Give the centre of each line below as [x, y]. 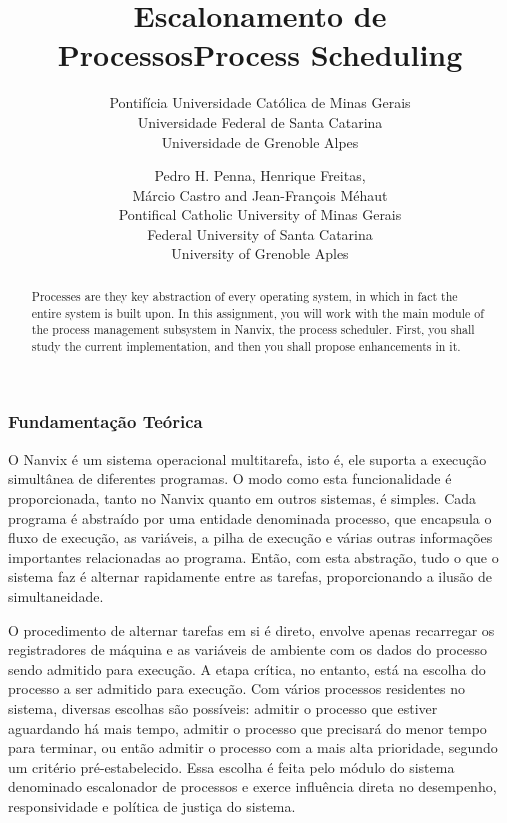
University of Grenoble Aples [260, 253]
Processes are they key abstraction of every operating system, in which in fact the [244, 295]
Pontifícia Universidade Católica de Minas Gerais [260, 102]
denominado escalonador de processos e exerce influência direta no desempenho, [252, 786]
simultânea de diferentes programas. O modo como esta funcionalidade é [230, 478]
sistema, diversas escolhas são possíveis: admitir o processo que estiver [223, 707]
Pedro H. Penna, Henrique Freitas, [260, 175]
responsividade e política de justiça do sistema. [152, 805]
